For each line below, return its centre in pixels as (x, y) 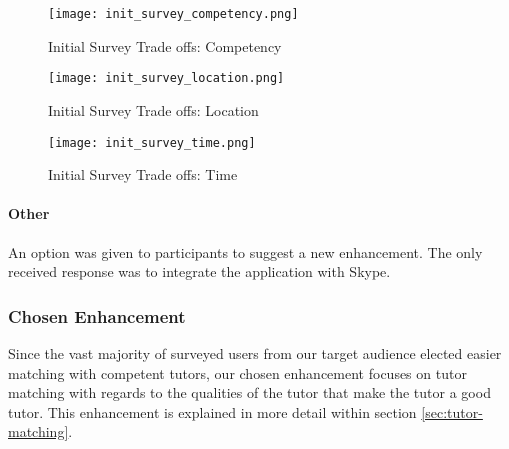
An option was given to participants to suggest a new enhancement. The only (245, 251)
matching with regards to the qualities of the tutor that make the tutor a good (249, 392)
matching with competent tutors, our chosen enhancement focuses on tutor (237, 372)
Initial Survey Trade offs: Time (143, 174)
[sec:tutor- (452, 411)
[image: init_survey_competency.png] (173, 14)
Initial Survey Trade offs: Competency (165, 45)
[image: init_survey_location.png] (166, 78)
